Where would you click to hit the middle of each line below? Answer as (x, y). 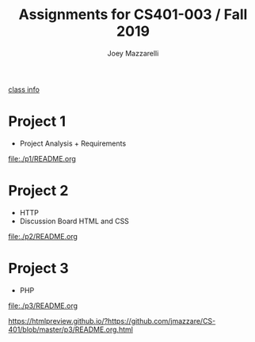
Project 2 (38, 191)
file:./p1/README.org (42, 158)
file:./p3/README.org (43, 306)
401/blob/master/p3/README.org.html (70, 329)
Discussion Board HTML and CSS (74, 221)
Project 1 (37, 122)
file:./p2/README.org (43, 236)
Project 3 (38, 268)
